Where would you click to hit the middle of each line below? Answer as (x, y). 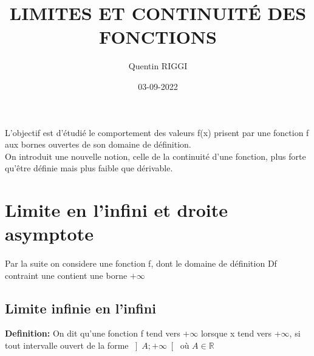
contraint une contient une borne (66, 275)
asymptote (49, 234)
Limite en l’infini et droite (117, 210)
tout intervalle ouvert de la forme (67, 345)
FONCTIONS (158, 37)
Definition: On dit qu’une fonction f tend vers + (97, 333)
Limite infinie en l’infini (80, 308)
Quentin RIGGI (158, 66)
